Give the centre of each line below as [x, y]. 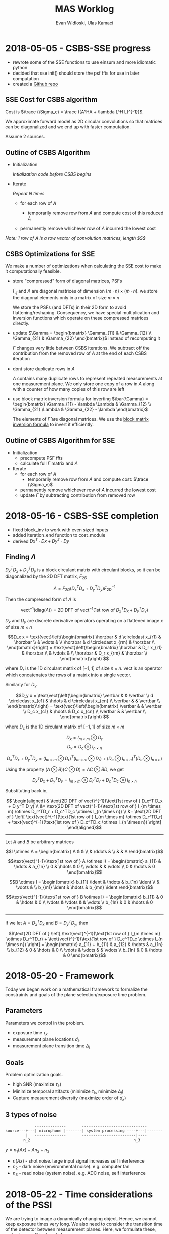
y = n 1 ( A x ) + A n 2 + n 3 [27, 1150]
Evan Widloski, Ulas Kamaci [84, 23]
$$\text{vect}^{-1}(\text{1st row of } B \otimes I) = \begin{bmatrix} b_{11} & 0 [84, 897]
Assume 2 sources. [25, 136]
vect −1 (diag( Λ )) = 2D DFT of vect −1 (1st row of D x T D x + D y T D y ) [84, 610]
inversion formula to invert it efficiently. [53, 424]
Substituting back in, [26, 790]
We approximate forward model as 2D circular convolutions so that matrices [84, 121]
